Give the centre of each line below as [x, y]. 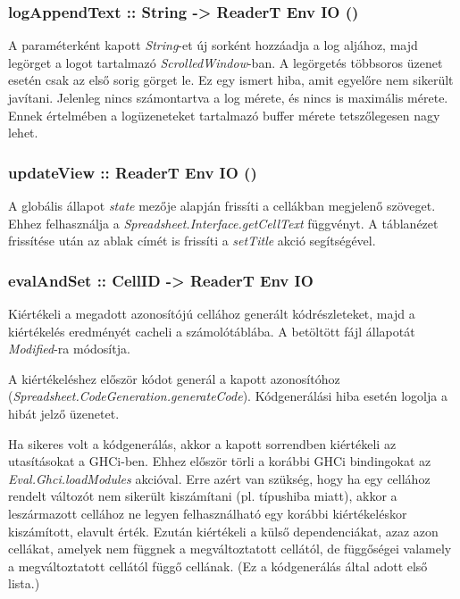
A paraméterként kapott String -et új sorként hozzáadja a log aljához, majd [213, 45]
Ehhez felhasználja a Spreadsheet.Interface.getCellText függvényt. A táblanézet [223, 223]
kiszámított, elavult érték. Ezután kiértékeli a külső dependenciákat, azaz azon [223, 531]
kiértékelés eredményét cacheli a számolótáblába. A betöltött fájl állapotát [212, 331]
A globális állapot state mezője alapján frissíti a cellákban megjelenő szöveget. [222, 205]
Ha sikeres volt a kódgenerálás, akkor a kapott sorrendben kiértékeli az [202, 443]
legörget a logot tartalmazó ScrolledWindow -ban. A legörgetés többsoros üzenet [226, 62]
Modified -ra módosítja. [69, 349]
